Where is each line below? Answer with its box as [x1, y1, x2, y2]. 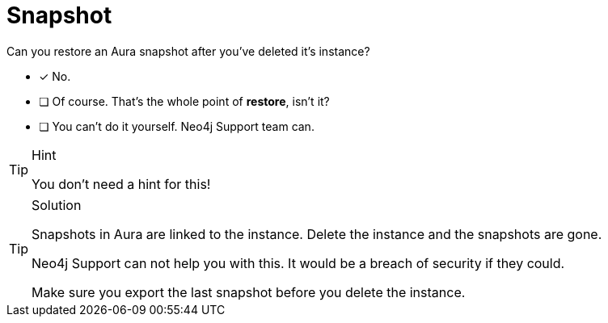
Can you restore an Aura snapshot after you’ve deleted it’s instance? [6, 44, 370, 58]
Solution [32, 196, 82, 213]
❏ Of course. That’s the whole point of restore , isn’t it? [39, 94, 330, 108]
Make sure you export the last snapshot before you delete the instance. [32, 283, 466, 300]
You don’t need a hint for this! [32, 175, 211, 192]
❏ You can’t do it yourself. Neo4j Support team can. [39, 119, 315, 133]
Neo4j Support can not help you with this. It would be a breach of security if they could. [32, 254, 565, 271]
